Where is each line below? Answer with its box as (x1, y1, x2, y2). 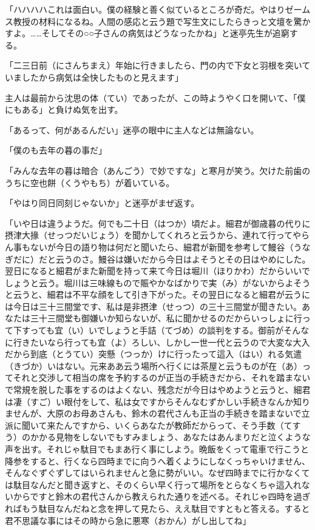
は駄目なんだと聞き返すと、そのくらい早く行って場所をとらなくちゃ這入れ (5, 478, 302, 491)
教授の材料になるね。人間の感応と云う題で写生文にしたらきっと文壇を (13, 15, 294, 27)
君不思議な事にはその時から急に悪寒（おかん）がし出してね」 (5, 514, 251, 526)
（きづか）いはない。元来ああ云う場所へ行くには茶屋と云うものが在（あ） (5, 359, 302, 372)
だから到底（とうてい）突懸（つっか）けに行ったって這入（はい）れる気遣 (5, 347, 302, 360)
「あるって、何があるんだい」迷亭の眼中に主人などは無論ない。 (5, 123, 259, 136)
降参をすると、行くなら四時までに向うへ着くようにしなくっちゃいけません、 (5, 454, 311, 467)
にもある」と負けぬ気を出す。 (5, 103, 123, 116)
